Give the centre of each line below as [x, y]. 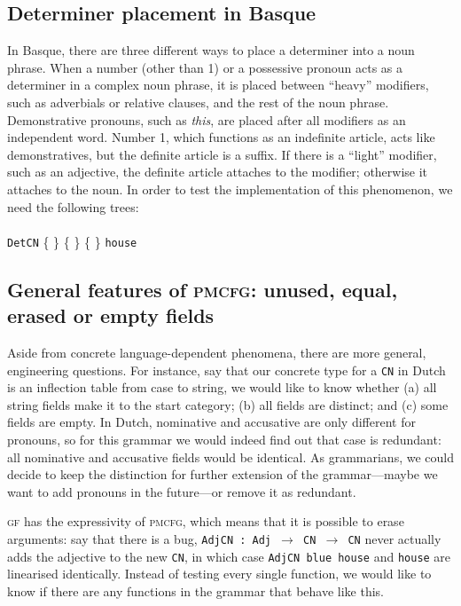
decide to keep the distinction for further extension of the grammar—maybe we [223, 474]
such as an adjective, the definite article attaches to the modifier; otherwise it [218, 172]
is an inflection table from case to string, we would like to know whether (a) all [222, 387]
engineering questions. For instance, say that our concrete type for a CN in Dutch [227, 370]
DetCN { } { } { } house [72, 241]
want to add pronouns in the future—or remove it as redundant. [182, 491]
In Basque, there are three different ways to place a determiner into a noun [211, 50]
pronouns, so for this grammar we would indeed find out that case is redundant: [224, 440]
